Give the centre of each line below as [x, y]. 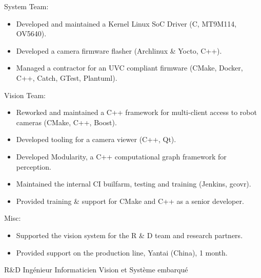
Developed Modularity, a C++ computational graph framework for [121, 156]
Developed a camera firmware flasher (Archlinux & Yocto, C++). [119, 50]
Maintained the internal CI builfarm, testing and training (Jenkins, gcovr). [134, 184]
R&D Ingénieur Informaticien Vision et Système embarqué [96, 270]
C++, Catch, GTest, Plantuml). [67, 77]
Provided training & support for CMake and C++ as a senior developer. [130, 201]
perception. [34, 166]
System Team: [26, 6]
